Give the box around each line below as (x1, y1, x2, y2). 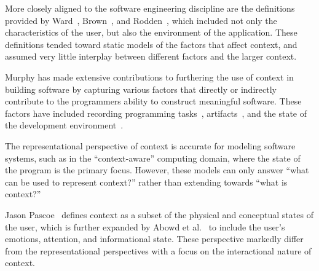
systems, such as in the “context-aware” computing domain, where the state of (5, 151, 301, 164)
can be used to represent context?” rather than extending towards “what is (5, 175, 288, 188)
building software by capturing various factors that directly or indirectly (5, 82, 277, 95)
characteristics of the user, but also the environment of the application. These (5, 26, 297, 39)
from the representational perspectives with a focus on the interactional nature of (5, 244, 312, 257)
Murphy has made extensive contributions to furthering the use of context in (5, 70, 294, 83)
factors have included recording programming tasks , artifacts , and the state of (5, 106, 307, 119)
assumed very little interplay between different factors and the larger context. (5, 50, 297, 63)
